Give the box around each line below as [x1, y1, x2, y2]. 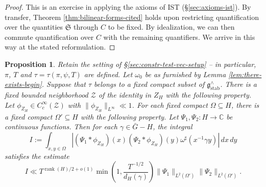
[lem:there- [228, 68, 262, 79]
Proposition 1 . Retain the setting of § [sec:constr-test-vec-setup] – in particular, [5, 58, 256, 69]
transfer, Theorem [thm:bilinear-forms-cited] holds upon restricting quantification [5, 11, 259, 22]
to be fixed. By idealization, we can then [108, 21, 235, 32]
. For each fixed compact [132, 99, 208, 110]
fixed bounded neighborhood [5, 89, 88, 100]
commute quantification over [5, 31, 94, 42]
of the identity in [98, 89, 152, 100]
